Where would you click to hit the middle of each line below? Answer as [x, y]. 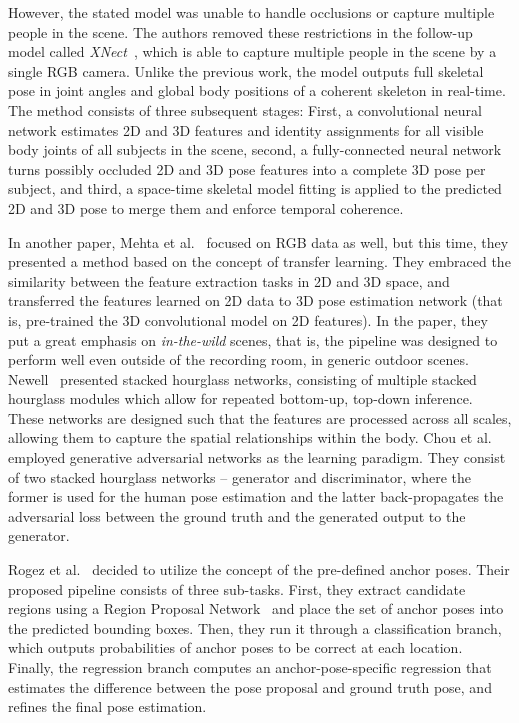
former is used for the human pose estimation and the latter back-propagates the [256, 496]
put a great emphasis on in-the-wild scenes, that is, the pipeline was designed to [253, 339]
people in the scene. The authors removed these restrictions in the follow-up [240, 31]
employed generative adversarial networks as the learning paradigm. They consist [257, 457]
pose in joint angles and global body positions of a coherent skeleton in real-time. [257, 90]
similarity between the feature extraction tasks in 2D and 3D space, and [229, 280]
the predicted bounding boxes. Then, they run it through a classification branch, [255, 627]
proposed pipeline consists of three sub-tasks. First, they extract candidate [237, 588]
